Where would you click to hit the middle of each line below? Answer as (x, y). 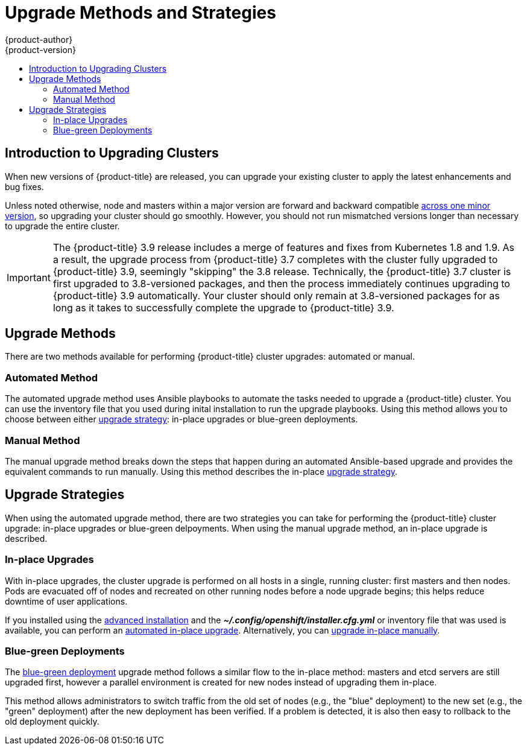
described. (26, 538)
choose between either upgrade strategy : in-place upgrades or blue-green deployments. (181, 419)
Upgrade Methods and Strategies (140, 13)
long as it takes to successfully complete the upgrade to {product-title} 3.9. (223, 307)
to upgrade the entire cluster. (62, 226)
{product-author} (39, 39)
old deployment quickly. (52, 722)
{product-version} (41, 49)
